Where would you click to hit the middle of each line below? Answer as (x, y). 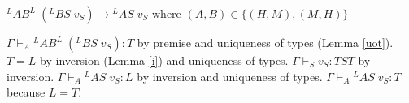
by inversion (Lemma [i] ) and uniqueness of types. (164, 60)
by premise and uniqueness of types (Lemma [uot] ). (265, 42)
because (26, 92)
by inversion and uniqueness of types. (230, 76)
